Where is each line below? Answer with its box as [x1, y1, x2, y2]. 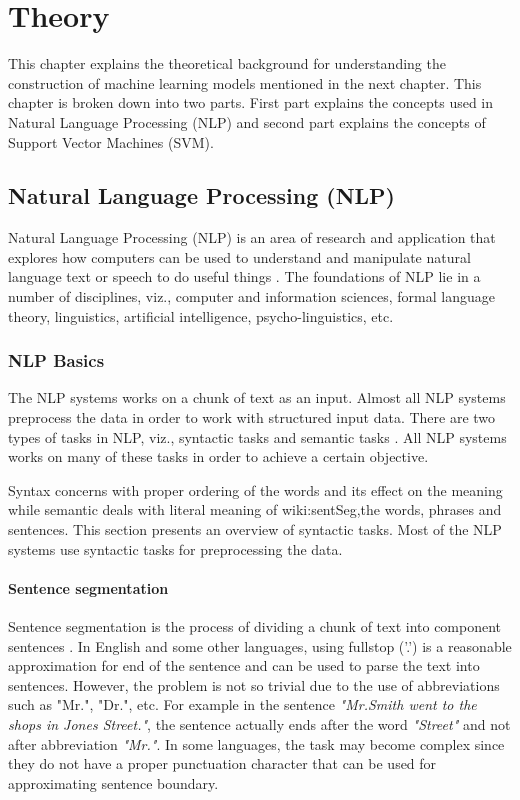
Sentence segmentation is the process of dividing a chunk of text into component [8, 616, 502, 637]
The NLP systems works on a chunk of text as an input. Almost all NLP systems [8, 387, 506, 408]
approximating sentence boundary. [8, 772, 219, 793]
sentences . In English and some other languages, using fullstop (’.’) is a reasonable [8, 635, 512, 656]
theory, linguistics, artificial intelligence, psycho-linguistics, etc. [8, 305, 394, 326]
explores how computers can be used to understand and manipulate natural [8, 246, 471, 267]
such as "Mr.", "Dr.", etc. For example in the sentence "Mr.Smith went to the [8, 694, 477, 715]
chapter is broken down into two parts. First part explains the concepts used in [8, 92, 494, 113]
